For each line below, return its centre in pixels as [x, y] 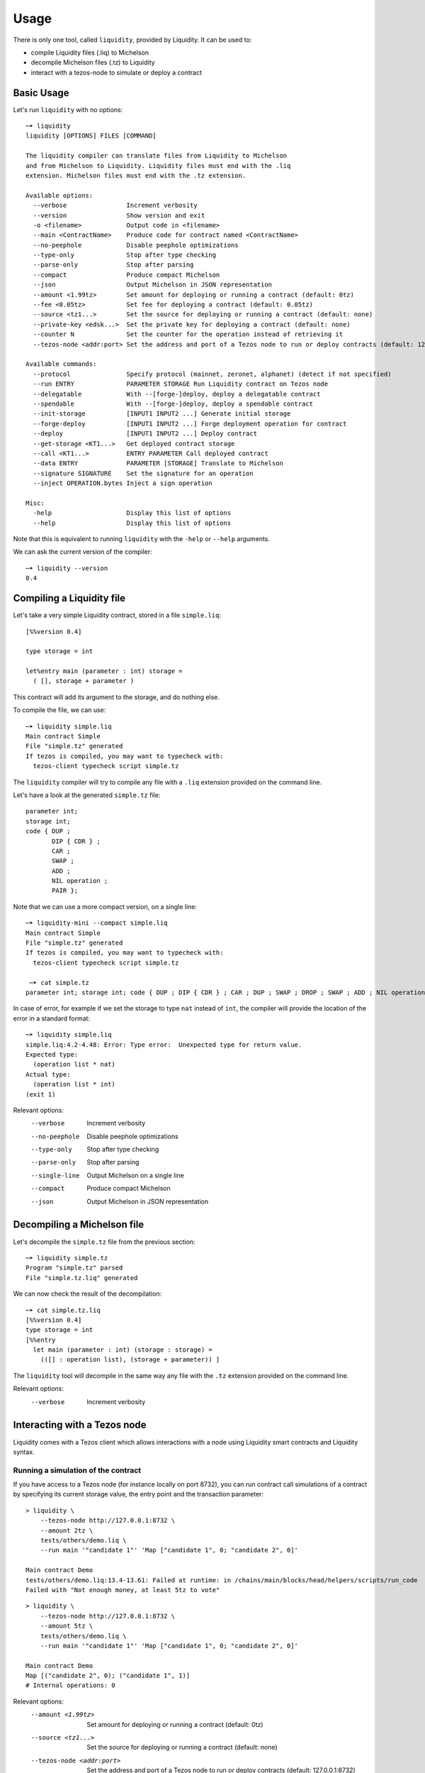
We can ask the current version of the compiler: [83, 552]
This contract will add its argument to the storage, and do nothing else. [116, 697]
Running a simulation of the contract [77, 1470]
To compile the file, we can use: [59, 710]
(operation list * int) [74, 1084]
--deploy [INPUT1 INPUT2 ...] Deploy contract [145, 434]
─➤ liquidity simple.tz [67, 1258]
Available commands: [61, 364]
